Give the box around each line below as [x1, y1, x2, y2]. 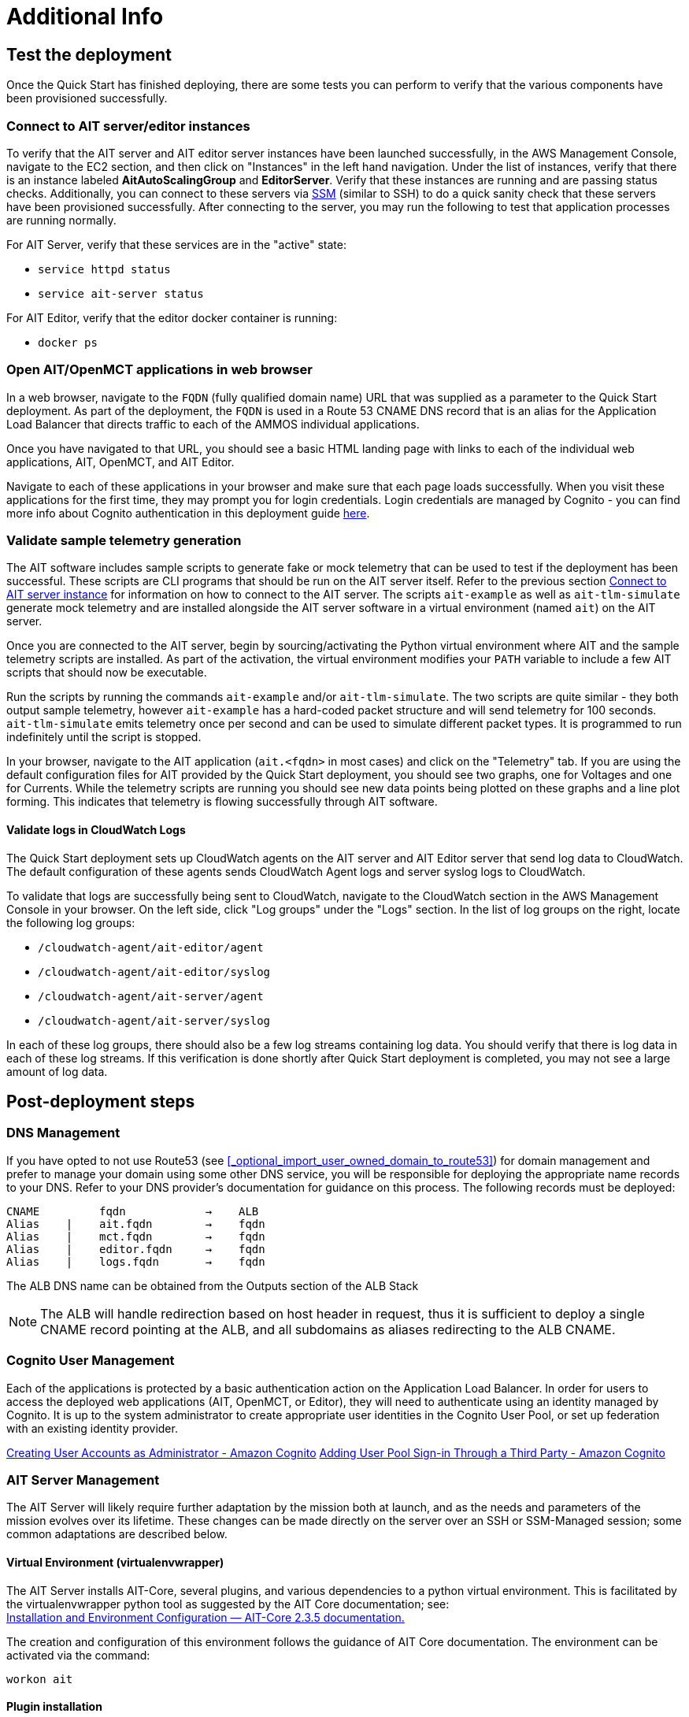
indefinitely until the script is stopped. [6, 730, 202, 744]
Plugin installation [6, 1700, 102, 1714]
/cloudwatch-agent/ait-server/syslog [38, 1014, 271, 1027]
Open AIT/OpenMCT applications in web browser [6, 362, 313, 378]
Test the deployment [6, 44, 172, 65]
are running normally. [6, 213, 117, 227]
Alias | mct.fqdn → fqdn [6, 1229, 265, 1243]
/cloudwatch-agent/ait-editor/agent [38, 940, 264, 954]
